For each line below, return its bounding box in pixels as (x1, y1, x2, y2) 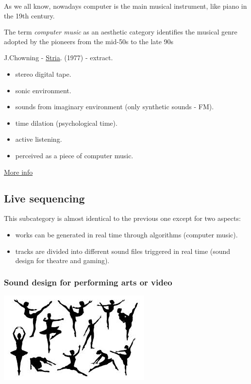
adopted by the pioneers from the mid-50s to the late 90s (4, 36, 174, 46)
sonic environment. (15, 85, 71, 95)
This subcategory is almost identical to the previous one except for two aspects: (4, 213, 241, 223)
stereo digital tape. (15, 68, 71, 79)
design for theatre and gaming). (15, 255, 110, 266)
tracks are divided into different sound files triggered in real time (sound (15, 246, 231, 256)
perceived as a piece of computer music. (15, 150, 134, 160)
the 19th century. (4, 10, 55, 20)
